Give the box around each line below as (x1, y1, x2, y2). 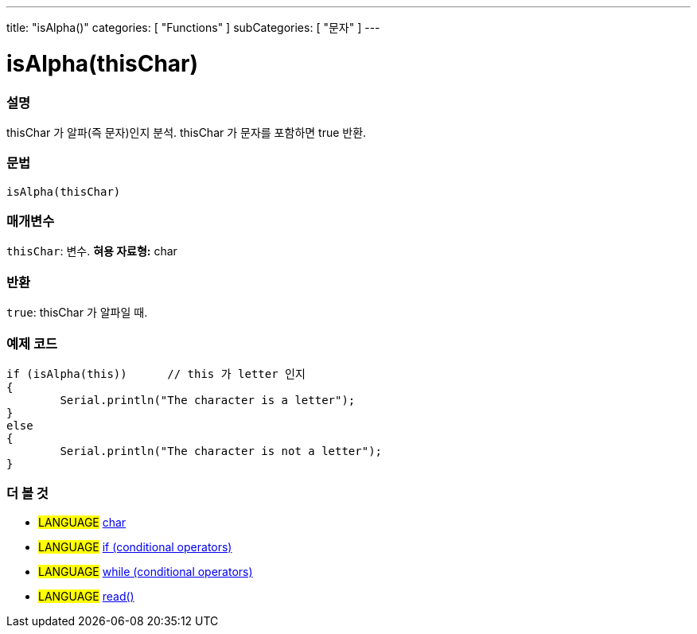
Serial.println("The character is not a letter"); (60, 444, 383, 457)
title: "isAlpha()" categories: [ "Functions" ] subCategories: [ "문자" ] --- (6, 21, 380, 34)
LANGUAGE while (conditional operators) (38, 564, 253, 578)
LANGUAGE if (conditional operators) (38, 539, 232, 554)
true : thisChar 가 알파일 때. (6, 305, 148, 320)
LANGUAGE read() (38, 589, 134, 603)
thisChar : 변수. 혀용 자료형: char (6, 244, 177, 259)
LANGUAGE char (38, 515, 127, 529)
